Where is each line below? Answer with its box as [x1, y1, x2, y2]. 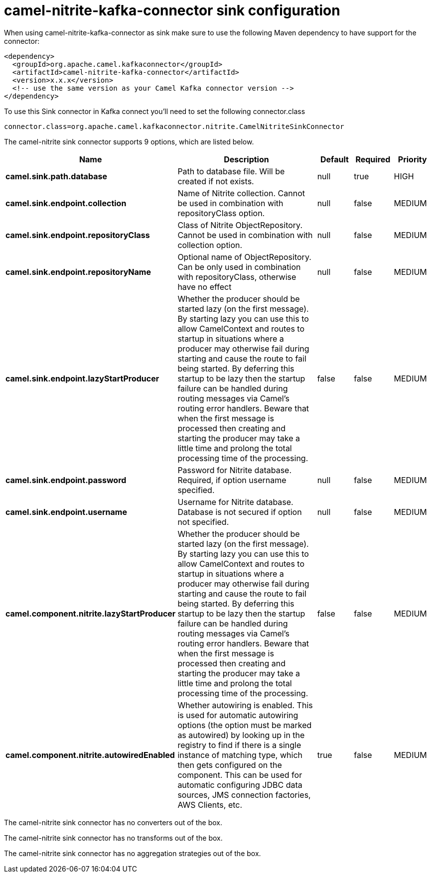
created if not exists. [177, 176, 254, 186]
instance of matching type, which [177, 750, 303, 760]
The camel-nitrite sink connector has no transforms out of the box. [4, 833, 223, 842]
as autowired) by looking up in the [177, 730, 305, 740]
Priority [398, 154, 427, 164]
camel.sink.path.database [5, 171, 107, 181]
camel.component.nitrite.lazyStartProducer [5, 608, 176, 619]
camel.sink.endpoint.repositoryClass [5, 230, 150, 240]
